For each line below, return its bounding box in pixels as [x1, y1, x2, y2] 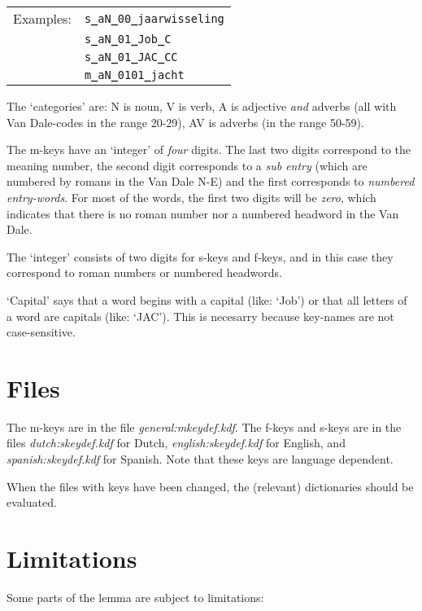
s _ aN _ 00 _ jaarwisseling [84, 11, 224, 25]
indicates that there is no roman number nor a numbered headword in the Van [7, 204, 399, 222]
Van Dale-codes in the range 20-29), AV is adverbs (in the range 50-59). [7, 113, 364, 130]
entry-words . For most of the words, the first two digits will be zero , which [7, 188, 376, 205]
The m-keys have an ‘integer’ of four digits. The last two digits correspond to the [7, 141, 411, 158]
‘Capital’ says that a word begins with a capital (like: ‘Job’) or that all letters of [7, 291, 407, 308]
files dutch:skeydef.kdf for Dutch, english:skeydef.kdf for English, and [7, 434, 346, 451]
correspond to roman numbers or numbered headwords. [7, 264, 282, 281]
